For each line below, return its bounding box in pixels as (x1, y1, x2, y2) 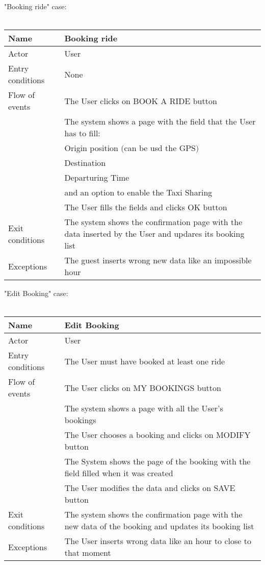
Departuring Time (64, 171, 129, 184)
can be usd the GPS (124, 142, 196, 154)
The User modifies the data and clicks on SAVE (64, 482, 235, 494)
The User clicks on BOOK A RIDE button (64, 94, 217, 107)
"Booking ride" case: (4, 1, 67, 11)
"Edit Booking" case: (4, 288, 68, 299)
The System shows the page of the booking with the (64, 455, 251, 468)
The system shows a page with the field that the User (64, 115, 256, 128)
